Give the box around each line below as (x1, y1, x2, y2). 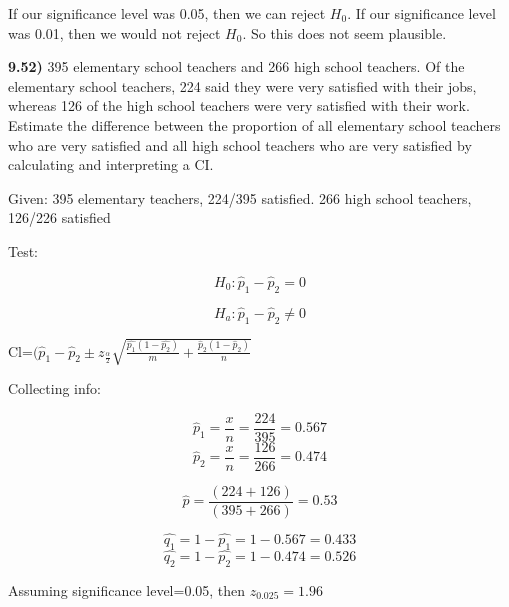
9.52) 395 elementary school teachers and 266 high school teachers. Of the (8, 56, 465, 77)
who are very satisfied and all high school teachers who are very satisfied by (8, 134, 472, 155)
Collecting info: (8, 378, 101, 399)
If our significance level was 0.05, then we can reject (8, 3, 326, 23)
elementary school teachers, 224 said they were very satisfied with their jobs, (8, 75, 477, 96)
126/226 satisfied (8, 207, 111, 228)
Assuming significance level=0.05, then (8, 579, 246, 600)
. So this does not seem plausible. (242, 22, 447, 43)
